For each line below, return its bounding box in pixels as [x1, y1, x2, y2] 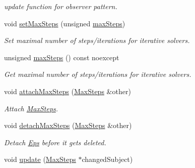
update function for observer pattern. [4, 1, 117, 11]
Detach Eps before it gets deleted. [4, 137, 106, 147]
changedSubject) [82, 154, 133, 164]
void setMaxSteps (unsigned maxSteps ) [4, 18, 125, 28]
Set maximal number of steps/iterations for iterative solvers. [4, 35, 190, 46]
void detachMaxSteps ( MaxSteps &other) [4, 120, 132, 131]
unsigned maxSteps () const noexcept [4, 52, 119, 62]
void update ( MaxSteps [4, 154, 76, 164]
